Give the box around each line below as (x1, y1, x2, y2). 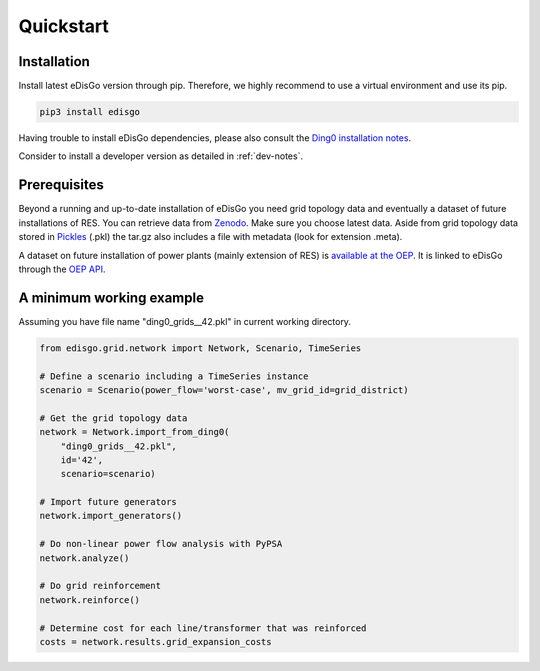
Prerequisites (18, 176, 104, 194)
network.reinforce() (39, 594, 140, 605)
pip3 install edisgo (39, 106, 140, 118)
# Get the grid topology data (39, 412, 188, 424)
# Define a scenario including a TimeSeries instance (39, 370, 309, 382)
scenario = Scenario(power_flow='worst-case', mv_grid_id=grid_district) (39, 384, 409, 395)
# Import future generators (39, 496, 177, 508)
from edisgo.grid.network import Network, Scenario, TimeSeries (39, 342, 362, 354)
